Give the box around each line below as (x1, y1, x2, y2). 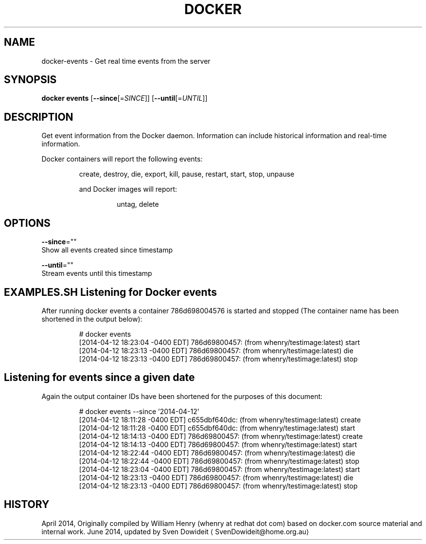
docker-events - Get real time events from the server (41, 56, 211, 65)
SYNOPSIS (4, 73, 57, 86)
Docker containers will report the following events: (41, 155, 203, 163)
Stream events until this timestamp (41, 269, 152, 278)
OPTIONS (4, 217, 51, 229)
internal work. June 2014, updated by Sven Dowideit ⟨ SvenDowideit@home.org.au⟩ (41, 527, 309, 536)
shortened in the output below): (41, 314, 142, 323)
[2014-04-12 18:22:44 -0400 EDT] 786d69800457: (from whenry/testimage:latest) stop (79, 456, 359, 465)
